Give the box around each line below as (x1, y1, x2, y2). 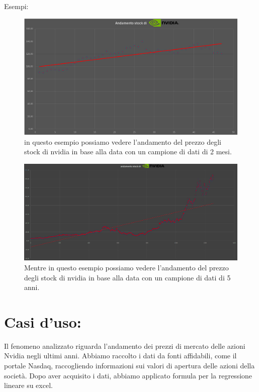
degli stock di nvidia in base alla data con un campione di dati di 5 (24, 272, 231, 282)
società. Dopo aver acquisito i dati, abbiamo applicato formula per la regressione (4, 370, 252, 380)
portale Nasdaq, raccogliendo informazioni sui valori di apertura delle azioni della (4, 360, 255, 371)
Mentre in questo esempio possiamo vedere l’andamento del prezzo (24, 262, 229, 272)
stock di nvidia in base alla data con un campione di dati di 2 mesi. (24, 146, 232, 157)
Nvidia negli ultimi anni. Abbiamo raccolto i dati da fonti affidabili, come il (4, 350, 237, 361)
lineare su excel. (4, 380, 53, 390)
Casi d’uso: (4, 311, 81, 332)
